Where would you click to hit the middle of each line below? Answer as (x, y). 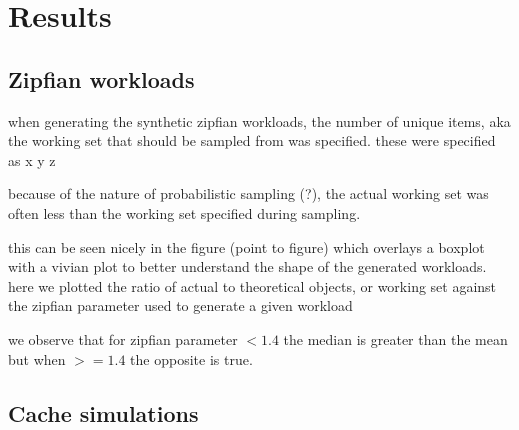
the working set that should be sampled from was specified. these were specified (252, 140)
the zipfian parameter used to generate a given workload (180, 305)
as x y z (32, 159)
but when (37, 358)
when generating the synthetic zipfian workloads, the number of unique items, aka (259, 120)
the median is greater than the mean (395, 338)
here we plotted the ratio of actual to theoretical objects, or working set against (252, 285)
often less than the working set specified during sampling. (184, 212)
